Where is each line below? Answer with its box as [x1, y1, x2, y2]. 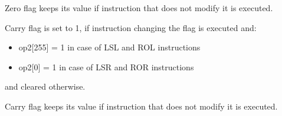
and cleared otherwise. [5, 80, 86, 93]
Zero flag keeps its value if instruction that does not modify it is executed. [5, 2, 273, 13]
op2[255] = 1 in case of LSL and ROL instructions [18, 41, 201, 53]
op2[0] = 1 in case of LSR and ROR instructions [18, 60, 194, 73]
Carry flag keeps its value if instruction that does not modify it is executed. [5, 100, 278, 112]
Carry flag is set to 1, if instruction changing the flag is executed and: [5, 21, 257, 33]
